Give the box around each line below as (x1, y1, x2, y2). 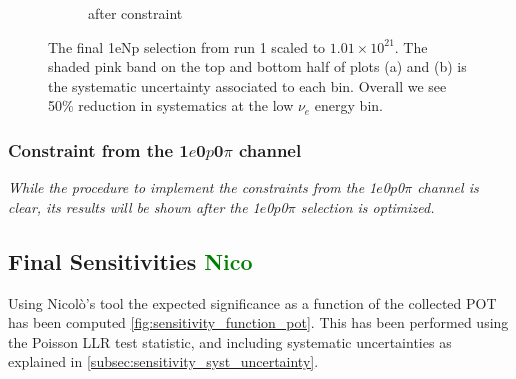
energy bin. (314, 95, 383, 116)
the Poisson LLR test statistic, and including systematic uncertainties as (8, 331, 452, 352)
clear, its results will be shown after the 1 (8, 196, 260, 217)
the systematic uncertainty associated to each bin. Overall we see (48, 75, 447, 96)
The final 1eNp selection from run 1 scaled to (48, 36, 326, 57)
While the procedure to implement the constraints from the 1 (8, 177, 377, 198)
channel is (417, 177, 479, 198)
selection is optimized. (300, 196, 435, 217)
